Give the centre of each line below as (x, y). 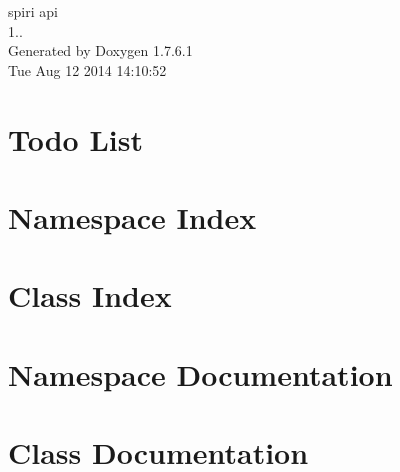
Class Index (90, 295)
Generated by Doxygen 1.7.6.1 (100, 50)
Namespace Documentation (200, 373)
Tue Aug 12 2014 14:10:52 (87, 69)
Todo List (75, 138)
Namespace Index (132, 216)
